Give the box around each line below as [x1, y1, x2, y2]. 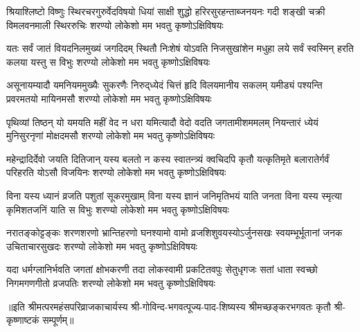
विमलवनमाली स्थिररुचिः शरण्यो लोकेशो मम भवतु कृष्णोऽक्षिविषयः [6, 17, 224, 32]
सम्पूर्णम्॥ [42, 313, 74, 327]
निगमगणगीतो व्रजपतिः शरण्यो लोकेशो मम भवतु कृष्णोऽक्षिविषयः [6, 275, 215, 290]
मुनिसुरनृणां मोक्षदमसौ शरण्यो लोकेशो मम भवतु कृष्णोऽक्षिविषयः [6, 128, 215, 143]
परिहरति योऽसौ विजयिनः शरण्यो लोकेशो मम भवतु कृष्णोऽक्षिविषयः [6, 165, 226, 180]
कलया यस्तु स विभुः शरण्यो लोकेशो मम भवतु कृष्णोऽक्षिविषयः [6, 54, 210, 69]
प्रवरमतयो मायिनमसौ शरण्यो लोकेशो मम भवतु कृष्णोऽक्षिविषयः [6, 91, 212, 105]
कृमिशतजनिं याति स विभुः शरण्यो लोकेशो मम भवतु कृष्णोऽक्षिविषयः [6, 202, 229, 216]
